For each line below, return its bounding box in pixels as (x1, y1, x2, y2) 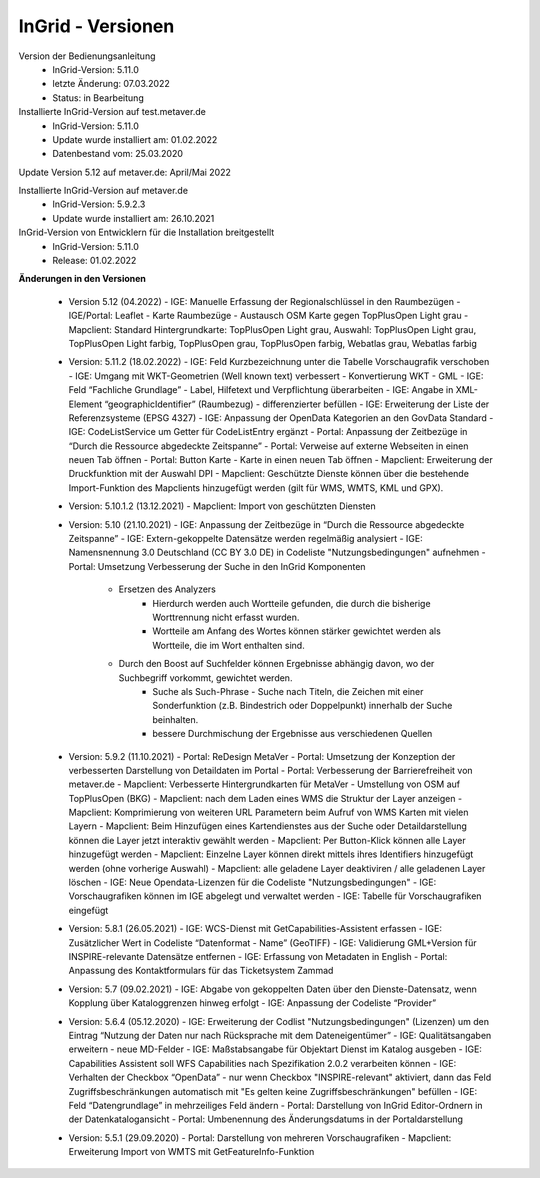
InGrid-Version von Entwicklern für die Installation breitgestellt (18, 226, 275, 239)
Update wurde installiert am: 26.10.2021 (52, 212, 215, 224)
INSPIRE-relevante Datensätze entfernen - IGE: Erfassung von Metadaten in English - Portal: (68, 950, 448, 962)
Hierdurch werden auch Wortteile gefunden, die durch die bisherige (152, 597, 431, 609)
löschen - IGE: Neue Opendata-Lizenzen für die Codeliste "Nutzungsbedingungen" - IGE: (68, 876, 437, 889)
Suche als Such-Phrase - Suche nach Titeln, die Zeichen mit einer (152, 685, 424, 697)
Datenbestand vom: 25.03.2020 (52, 148, 184, 160)
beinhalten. (152, 713, 199, 725)
